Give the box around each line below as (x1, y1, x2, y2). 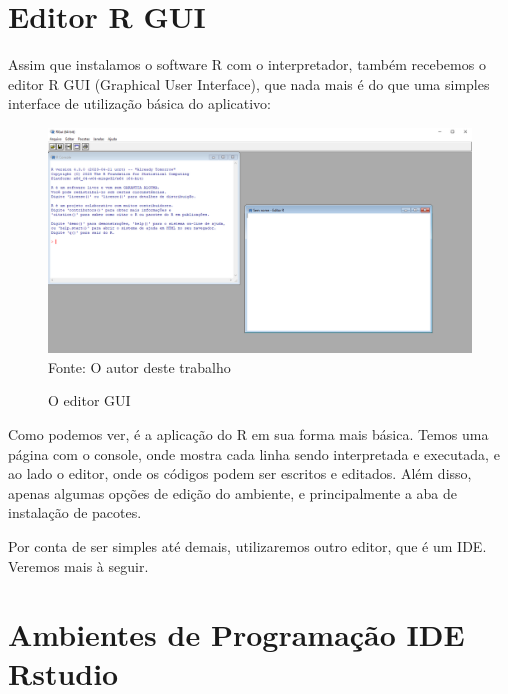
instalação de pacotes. (8, 502, 142, 523)
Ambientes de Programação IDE (8, 614, 465, 655)
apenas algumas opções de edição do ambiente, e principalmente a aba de (8, 482, 458, 503)
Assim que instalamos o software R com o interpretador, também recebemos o (8, 54, 486, 75)
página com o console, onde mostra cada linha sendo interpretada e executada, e (8, 443, 500, 464)
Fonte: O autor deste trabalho (48, 356, 231, 377)
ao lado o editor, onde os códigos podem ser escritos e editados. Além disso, (8, 463, 472, 484)
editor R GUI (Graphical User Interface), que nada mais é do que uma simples (8, 73, 490, 94)
